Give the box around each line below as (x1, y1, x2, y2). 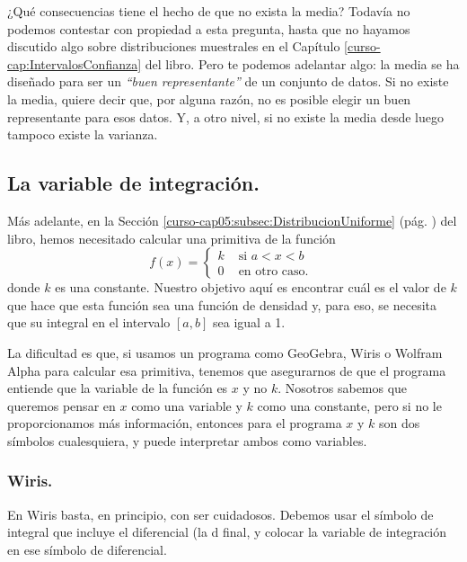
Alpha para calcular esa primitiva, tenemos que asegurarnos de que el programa (7, 361, 446, 379)
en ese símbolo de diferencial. (7, 540, 167, 558)
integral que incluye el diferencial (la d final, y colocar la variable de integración (7, 522, 447, 541)
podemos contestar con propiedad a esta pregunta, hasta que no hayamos (7, 19, 410, 38)
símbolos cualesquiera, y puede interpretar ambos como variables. (7, 431, 367, 450)
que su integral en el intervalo (7, 313, 171, 332)
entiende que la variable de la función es (7, 379, 228, 397)
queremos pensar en (7, 396, 116, 415)
